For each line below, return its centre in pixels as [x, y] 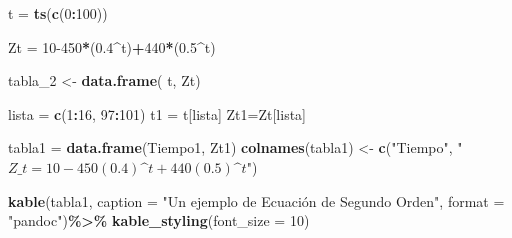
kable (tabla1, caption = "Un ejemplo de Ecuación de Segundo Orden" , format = [256, 200]
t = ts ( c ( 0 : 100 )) [58, 13]
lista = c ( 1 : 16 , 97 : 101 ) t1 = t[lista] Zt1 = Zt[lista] [157, 113]
